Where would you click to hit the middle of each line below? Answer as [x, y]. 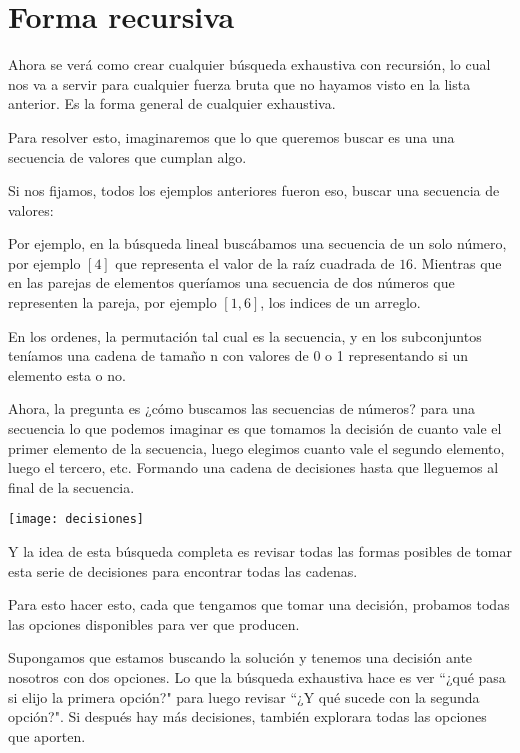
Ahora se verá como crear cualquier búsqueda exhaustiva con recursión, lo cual [249, 64]
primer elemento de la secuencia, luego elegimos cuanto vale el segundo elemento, [256, 447]
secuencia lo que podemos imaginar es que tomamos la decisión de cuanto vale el [255, 428]
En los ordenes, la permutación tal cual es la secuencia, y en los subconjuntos [245, 335]
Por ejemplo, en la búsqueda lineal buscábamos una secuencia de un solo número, [257, 243]
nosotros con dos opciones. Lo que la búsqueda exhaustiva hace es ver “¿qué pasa [257, 677]
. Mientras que [457, 262]
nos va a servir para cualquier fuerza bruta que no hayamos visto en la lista [239, 83]
